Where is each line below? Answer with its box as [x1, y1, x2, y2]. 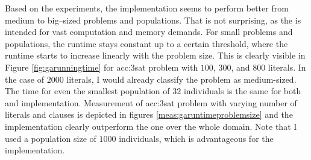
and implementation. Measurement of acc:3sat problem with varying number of [5, 96, 297, 109]
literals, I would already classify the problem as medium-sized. [66, 72, 297, 85]
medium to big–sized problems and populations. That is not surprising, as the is [5, 13, 301, 26]
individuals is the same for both [183, 85, 301, 97]
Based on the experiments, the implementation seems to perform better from [5, 2, 289, 14]
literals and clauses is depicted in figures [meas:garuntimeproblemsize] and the [5, 108, 293, 121]
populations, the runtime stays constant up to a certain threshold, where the [5, 37, 288, 50]
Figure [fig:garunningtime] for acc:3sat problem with [5, 60, 198, 73]
